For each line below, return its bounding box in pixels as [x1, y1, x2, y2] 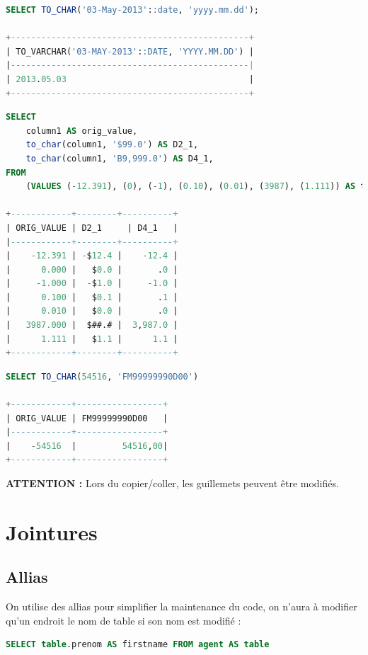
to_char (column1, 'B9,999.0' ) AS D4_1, [25, 153, 214, 164]
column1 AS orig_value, [25, 125, 138, 136]
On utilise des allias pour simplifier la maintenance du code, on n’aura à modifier [6, 599, 357, 614]
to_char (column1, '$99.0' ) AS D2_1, [25, 139, 199, 150]
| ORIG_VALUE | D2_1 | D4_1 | [6, 222, 178, 233]
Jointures [6, 517, 98, 546]
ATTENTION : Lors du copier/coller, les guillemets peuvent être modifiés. [6, 476, 339, 490]
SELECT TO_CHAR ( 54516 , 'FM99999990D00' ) [6, 371, 199, 382]
